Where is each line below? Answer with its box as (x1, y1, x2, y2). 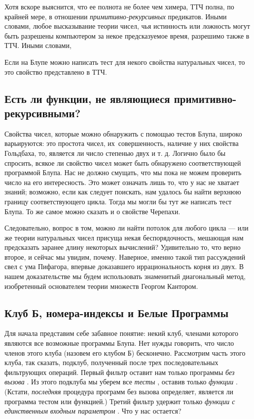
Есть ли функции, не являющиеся (4, 91, 170, 106)
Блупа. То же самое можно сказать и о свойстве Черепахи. (4, 206, 181, 216)
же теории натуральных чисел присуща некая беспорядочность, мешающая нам (4, 232, 244, 242)
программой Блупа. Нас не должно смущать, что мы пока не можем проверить (4, 167, 242, 178)
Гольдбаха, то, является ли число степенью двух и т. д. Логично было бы (4, 147, 226, 158)
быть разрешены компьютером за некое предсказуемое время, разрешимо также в (4, 30, 250, 41)
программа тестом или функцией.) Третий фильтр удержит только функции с (4, 396, 235, 406)
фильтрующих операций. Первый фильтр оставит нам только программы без (4, 367, 235, 377)
